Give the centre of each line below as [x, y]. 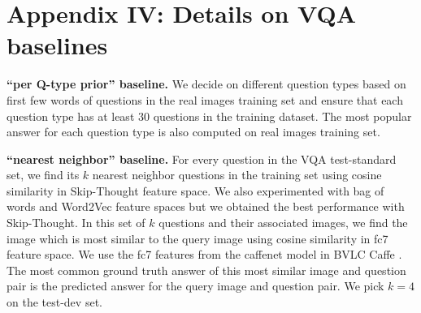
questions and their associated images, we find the [283, 223]
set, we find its [43, 175]
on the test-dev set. [54, 302]
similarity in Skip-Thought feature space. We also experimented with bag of [195, 190]
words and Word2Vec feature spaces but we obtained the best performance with [206, 206]
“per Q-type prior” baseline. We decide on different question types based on [206, 84]
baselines [57, 45]
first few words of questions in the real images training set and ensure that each [205, 99]
